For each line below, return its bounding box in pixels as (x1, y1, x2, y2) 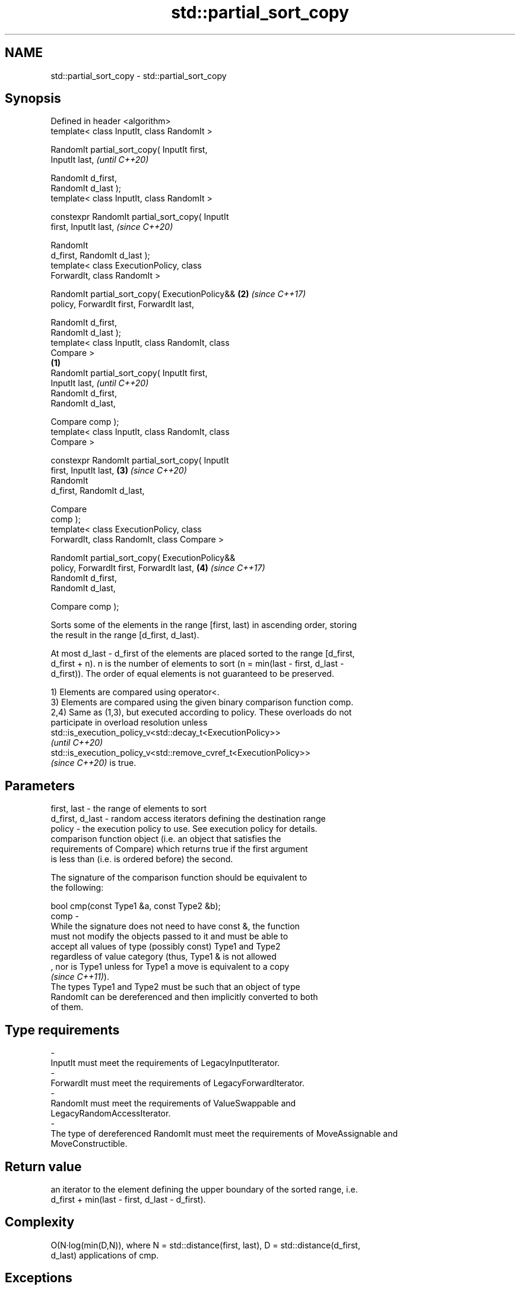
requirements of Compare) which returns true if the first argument (50, 844, 308, 854)
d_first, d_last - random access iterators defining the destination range (50, 813, 326, 824)
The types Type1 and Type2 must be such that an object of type (50, 982, 300, 992)
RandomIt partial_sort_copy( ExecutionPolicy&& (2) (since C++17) (50, 289, 306, 299)
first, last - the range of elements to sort (50, 803, 207, 814)
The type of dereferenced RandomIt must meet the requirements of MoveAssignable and (50, 1128, 398, 1139)
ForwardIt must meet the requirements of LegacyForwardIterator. (50, 1078, 305, 1089)
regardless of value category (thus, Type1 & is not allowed (50, 951, 277, 962)
